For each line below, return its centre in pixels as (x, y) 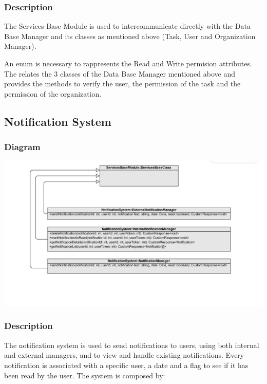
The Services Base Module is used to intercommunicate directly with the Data (127, 26)
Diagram (22, 147)
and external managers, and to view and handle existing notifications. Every (124, 355)
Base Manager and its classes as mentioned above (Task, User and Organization (130, 36)
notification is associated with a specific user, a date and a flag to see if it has (126, 365)
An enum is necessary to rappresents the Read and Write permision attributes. (128, 63)
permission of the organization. (53, 93)
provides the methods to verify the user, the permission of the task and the (122, 84)
